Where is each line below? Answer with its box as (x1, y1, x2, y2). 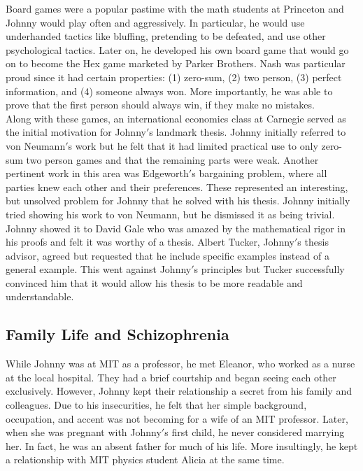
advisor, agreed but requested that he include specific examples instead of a (6, 248, 329, 262)
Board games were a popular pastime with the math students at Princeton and (6, 1, 344, 15)
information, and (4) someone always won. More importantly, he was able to (6, 83, 333, 98)
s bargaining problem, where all (192, 166, 327, 181)
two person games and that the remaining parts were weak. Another (26, 152, 319, 167)
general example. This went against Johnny (6, 262, 192, 276)
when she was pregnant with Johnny (6, 425, 162, 440)
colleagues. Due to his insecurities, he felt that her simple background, (6, 398, 307, 412)
